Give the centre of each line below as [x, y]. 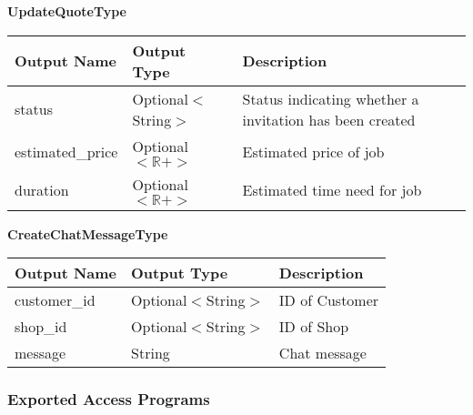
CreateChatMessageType [88, 233]
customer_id [55, 300]
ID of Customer [329, 300]
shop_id [41, 327]
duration [42, 190]
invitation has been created [329, 119]
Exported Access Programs [109, 399]
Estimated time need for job [332, 190]
